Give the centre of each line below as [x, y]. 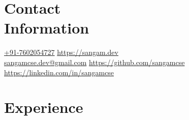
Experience [44, 107]
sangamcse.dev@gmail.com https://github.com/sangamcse [94, 62]
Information [47, 28]
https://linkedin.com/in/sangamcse [59, 72]
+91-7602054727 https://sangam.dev [61, 52]
